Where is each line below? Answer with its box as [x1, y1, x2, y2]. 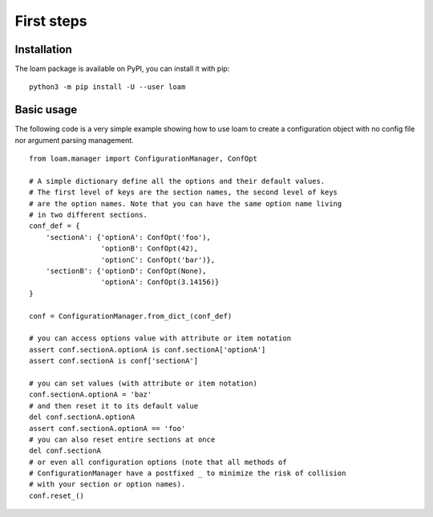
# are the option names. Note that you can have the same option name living [29, 199, 342, 208]
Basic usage [14, 103, 78, 116]
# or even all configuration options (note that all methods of [29, 458, 288, 466]
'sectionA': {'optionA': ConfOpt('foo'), [45, 233, 212, 242]
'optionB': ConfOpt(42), [100, 244, 199, 253]
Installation [14, 43, 72, 56]
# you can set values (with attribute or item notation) [29, 378, 258, 388]
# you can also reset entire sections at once [29, 434, 216, 444]
